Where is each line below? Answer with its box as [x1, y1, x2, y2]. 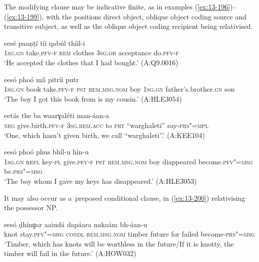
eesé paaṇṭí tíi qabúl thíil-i [4, 37, 85, 48]
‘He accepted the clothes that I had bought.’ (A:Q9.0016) [4, 57, 179, 67]
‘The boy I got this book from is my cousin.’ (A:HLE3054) [4, 93, 182, 104]
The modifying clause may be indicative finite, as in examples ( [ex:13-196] [4, 1, 230, 11]
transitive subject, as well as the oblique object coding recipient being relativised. [4, 21, 253, 31]
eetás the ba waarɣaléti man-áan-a [4, 110, 109, 121]
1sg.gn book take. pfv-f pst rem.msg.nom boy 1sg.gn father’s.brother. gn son [4, 84, 235, 94]
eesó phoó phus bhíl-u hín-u [4, 146, 89, 157]
